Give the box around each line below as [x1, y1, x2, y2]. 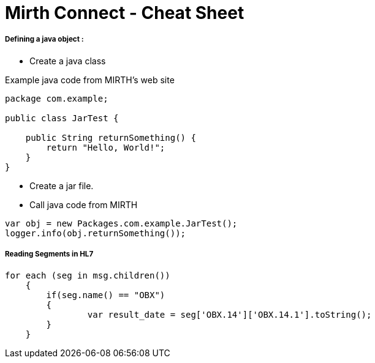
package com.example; [5, 93, 108, 103]
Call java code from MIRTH [29, 199, 138, 210]
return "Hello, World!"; [46, 142, 165, 152]
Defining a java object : [5, 35, 84, 44]
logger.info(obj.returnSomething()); [5, 228, 186, 238]
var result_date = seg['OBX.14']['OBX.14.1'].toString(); [87, 309, 372, 320]
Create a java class [29, 55, 106, 66]
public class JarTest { [5, 113, 119, 123]
